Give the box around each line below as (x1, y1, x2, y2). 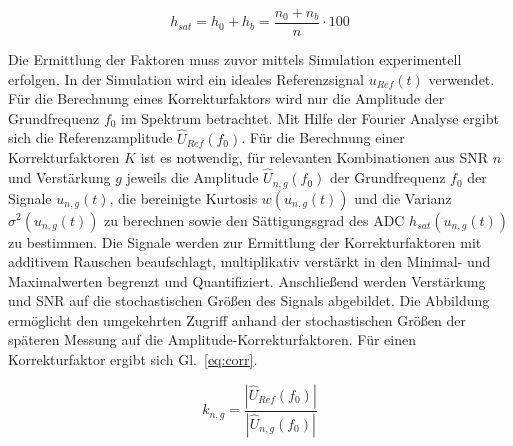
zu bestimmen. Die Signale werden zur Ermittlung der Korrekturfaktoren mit (8, 231, 482, 252)
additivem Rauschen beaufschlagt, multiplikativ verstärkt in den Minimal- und (8, 251, 491, 272)
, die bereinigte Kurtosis (109, 187, 258, 208)
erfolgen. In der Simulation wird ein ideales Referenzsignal (8, 68, 364, 89)
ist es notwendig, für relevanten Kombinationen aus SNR (140, 147, 489, 168)
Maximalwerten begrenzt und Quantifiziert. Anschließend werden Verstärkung (8, 270, 486, 291)
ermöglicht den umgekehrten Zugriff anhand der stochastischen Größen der (8, 309, 466, 330)
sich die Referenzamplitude (8, 127, 173, 148)
